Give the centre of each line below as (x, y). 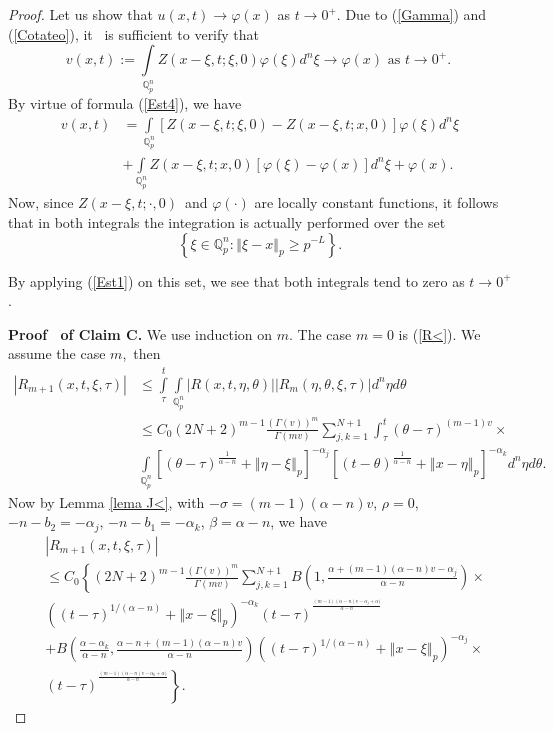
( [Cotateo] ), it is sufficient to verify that (134, 33)
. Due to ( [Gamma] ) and (411, 14)
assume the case (57, 353)
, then (141, 353)
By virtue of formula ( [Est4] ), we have (125, 103)
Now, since (41, 202)
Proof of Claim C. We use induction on (140, 333)
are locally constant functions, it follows (376, 202)
